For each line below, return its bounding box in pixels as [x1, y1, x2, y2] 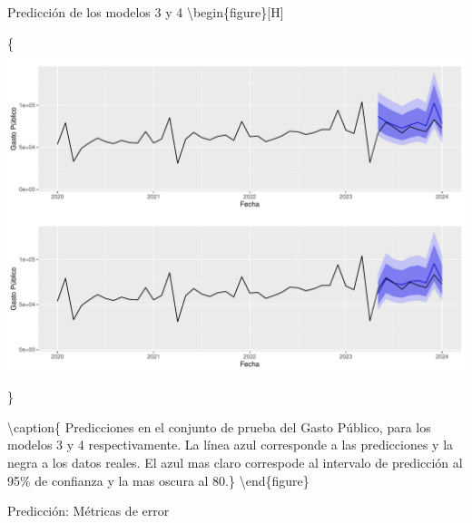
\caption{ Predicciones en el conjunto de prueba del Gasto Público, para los [7, 417, 431, 436]
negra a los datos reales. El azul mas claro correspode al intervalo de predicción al [7, 452, 463, 471]
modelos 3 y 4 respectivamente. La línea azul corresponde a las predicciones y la [7, 435, 454, 454]
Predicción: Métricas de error [7, 501, 170, 520]
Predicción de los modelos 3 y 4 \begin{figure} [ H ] [7, 3, 284, 21]
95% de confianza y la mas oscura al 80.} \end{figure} [7, 470, 310, 489]
